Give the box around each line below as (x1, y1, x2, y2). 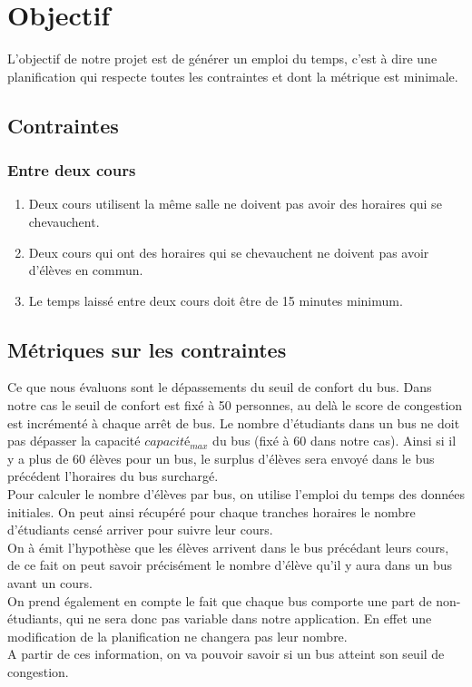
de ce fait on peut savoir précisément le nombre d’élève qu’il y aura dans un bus (7, 555, 453, 574)
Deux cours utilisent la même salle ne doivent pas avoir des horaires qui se (28, 194, 442, 213)
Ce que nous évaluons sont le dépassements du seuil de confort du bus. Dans (7, 378, 432, 397)
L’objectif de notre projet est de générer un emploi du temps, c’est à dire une (7, 49, 438, 68)
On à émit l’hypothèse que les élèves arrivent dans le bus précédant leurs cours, (7, 537, 449, 556)
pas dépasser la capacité (7, 431, 141, 450)
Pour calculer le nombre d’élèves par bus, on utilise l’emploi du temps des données (7, 485, 466, 504)
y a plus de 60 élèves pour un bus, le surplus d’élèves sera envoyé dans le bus (7, 448, 435, 467)
